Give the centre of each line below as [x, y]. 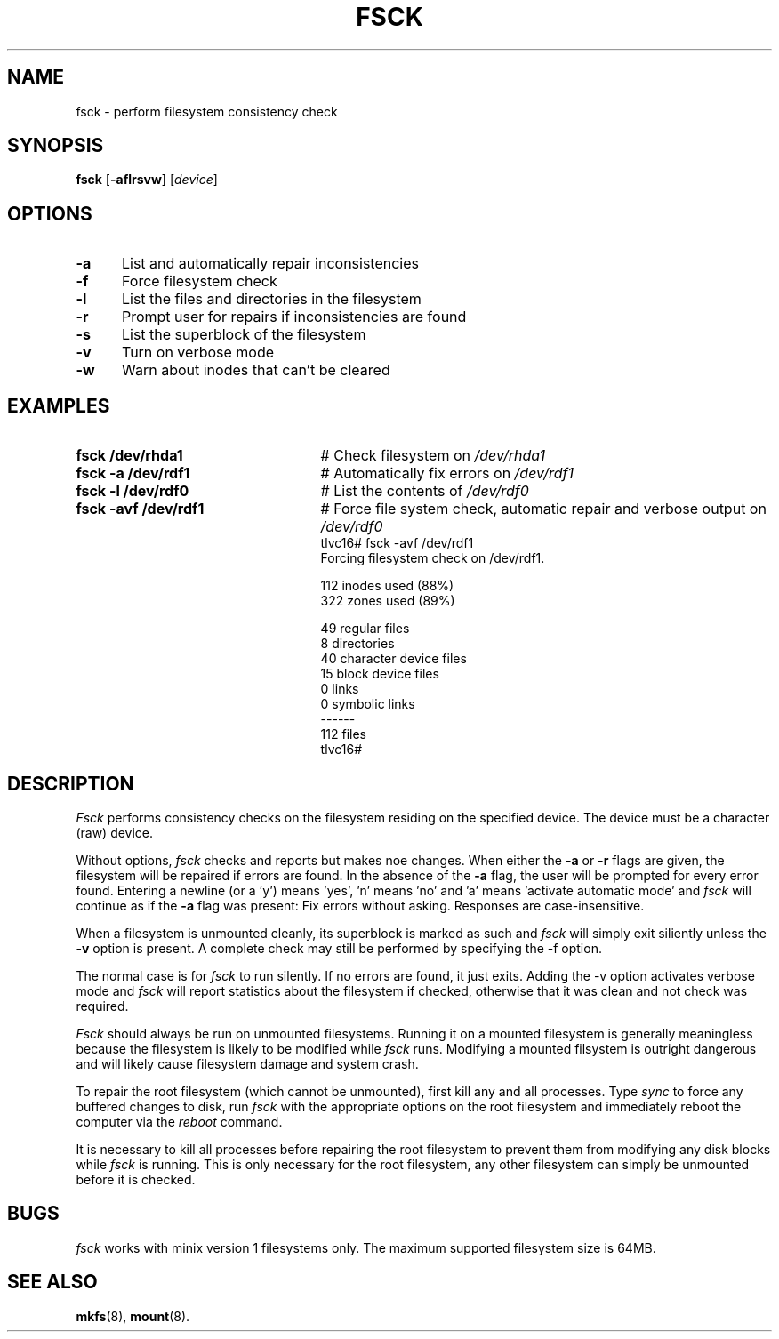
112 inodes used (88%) [387, 586]
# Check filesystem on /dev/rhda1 [433, 456]
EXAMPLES [59, 405]
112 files [343, 734]
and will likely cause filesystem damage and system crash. [247, 1063]
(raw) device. [115, 832]
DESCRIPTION [71, 783]
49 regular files [365, 629]
